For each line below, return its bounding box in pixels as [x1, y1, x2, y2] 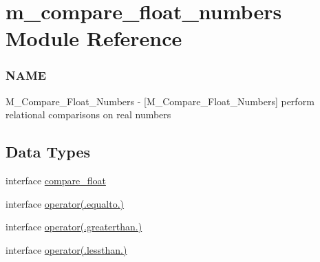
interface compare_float [6, 173, 106, 188]
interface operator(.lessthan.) [6, 242, 127, 256]
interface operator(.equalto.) [6, 196, 125, 210]
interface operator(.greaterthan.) [6, 219, 142, 234]
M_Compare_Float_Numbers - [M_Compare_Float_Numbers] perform [6, 94, 314, 108]
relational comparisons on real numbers [6, 107, 171, 122]
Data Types [6, 141, 90, 162]
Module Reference [6, 24, 182, 52]
